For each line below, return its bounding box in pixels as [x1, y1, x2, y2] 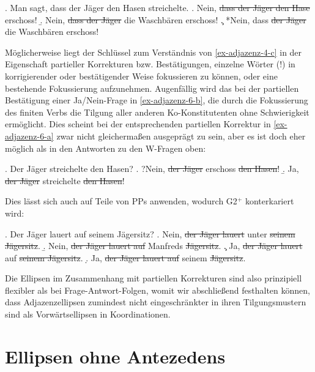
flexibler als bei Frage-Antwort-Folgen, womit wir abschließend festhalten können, [5, 283, 310, 296]
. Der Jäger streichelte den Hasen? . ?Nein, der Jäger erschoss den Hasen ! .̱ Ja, [5, 162, 299, 175]
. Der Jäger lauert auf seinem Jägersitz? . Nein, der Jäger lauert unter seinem [5, 227, 295, 240]
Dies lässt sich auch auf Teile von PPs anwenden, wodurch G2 [5, 195, 237, 207]
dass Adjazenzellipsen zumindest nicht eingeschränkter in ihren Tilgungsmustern [5, 296, 306, 308]
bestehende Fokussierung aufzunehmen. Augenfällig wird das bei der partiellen [5, 81, 299, 94]
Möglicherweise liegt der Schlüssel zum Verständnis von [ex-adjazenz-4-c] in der [5, 45, 302, 58]
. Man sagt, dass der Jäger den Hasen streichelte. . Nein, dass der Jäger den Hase [5, 1, 310, 13]
